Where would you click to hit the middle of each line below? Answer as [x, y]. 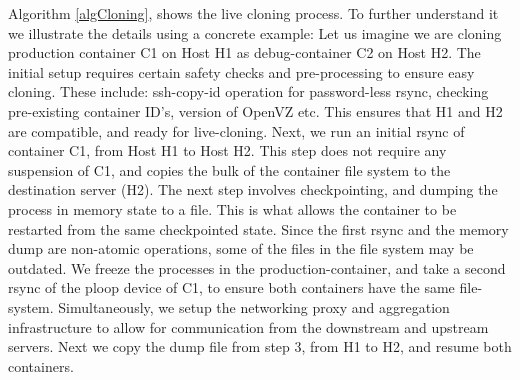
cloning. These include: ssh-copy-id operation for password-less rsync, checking [248, 91]
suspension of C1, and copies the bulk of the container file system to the [229, 169]
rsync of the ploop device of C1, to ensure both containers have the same [231, 287]
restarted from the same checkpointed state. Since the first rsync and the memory [258, 228]
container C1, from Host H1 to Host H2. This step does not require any [227, 150]
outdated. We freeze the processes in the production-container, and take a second [257, 267]
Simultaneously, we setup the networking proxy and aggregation [254, 306]
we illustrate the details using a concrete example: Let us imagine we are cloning [255, 32]
